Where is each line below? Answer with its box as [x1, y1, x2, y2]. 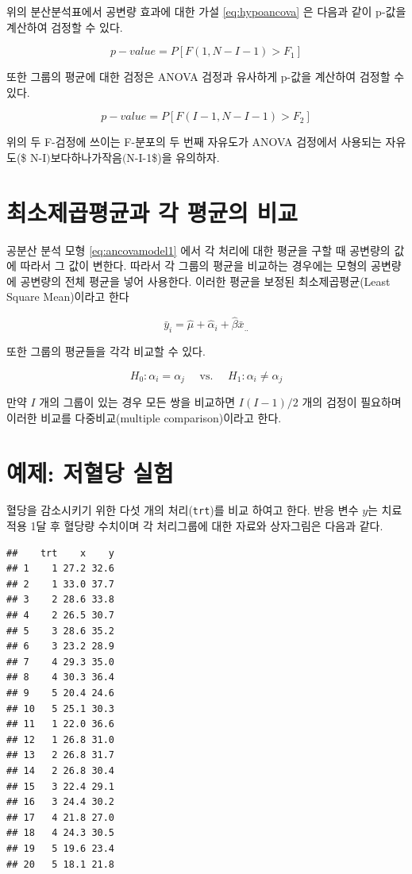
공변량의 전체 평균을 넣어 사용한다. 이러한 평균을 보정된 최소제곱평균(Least [20, 272, 391, 289]
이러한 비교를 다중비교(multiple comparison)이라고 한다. [6, 409, 282, 425]
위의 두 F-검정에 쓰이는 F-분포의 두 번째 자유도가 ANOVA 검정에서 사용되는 [6, 133, 382, 150]
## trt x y [6, 547, 115, 559]
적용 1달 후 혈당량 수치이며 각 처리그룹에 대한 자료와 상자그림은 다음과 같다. [6, 518, 383, 534]
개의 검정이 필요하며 [302, 394, 402, 410]
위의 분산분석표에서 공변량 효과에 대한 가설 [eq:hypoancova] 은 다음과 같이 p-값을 [6, 3, 406, 19]
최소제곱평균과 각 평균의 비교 [6, 195, 298, 228]
